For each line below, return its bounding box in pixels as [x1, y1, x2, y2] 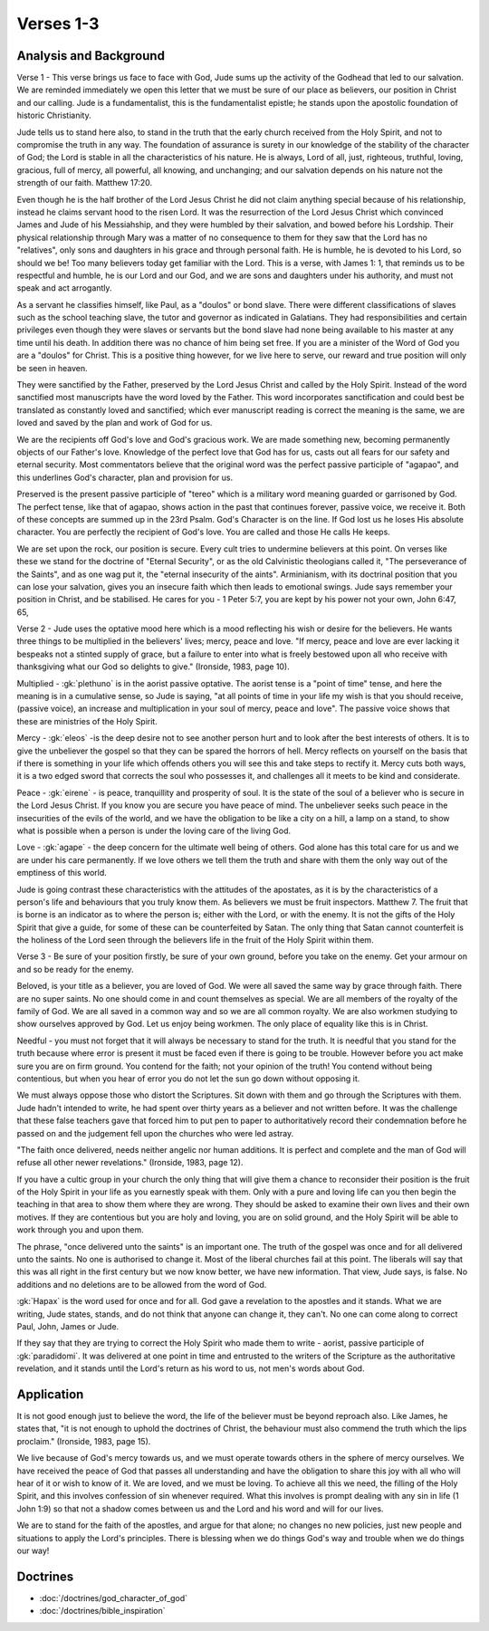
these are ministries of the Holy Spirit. [16, 715, 158, 726]
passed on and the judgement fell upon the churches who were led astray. [16, 1127, 294, 1138]
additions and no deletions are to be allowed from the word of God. [16, 1279, 267, 1290]
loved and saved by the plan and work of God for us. [16, 417, 213, 428]
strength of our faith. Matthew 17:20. [16, 177, 153, 188]
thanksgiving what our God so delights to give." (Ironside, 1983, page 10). [16, 661, 290, 672]
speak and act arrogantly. [16, 283, 112, 293]
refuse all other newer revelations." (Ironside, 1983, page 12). [16, 1157, 244, 1168]
